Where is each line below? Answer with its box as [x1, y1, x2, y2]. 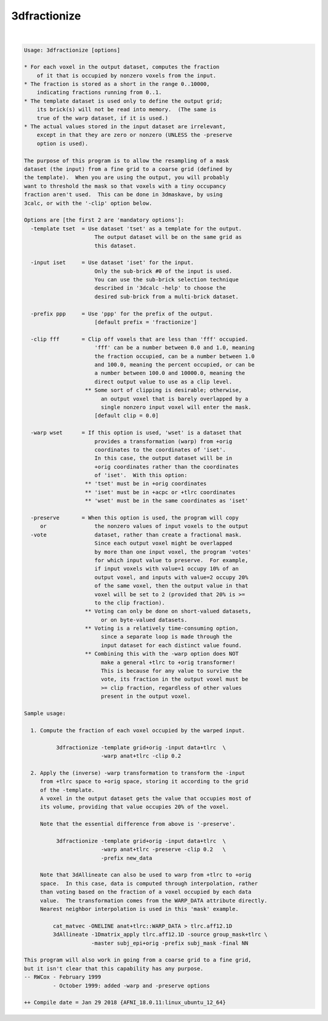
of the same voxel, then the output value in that [94, 582, 248, 590]
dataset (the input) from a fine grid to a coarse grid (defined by [24, 166, 233, 173]
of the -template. [39, 786, 95, 793]
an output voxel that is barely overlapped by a [100, 395, 248, 402]
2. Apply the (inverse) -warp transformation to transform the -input [30, 769, 245, 776]
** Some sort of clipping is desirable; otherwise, [84, 387, 242, 394]
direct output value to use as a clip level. [94, 378, 233, 385]
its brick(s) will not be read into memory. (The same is [36, 106, 217, 113]
